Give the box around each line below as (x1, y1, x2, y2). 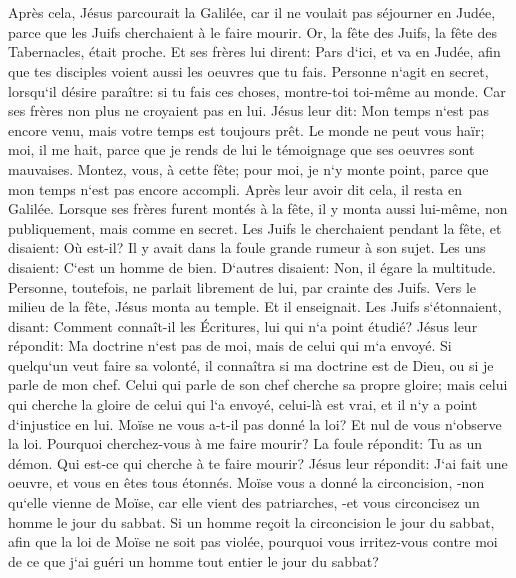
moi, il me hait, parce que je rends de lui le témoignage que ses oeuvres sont (8, 139, 475, 160)
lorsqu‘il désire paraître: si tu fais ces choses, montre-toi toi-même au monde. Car (8, 80, 506, 101)
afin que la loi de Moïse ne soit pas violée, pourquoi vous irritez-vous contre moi (8, 531, 498, 552)
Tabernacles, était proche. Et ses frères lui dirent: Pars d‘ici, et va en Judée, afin (8, 41, 501, 62)
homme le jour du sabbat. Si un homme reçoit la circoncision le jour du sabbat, (8, 511, 495, 532)
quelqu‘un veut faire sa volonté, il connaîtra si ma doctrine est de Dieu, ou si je (8, 354, 494, 375)
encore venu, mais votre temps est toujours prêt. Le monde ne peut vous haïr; (8, 119, 485, 140)
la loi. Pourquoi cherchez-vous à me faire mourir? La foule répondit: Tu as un (8, 433, 483, 454)
